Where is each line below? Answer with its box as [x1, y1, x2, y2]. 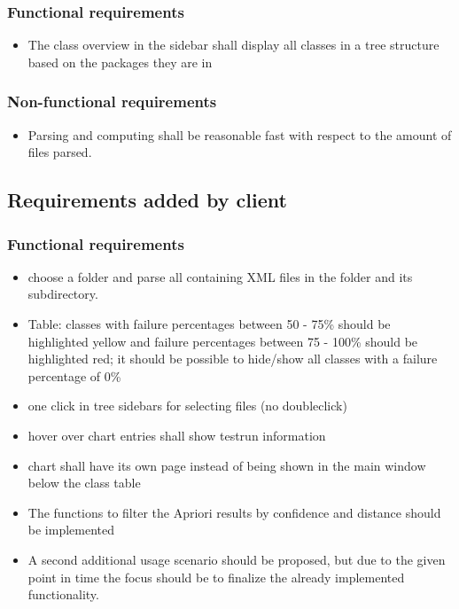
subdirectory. [27, 285, 98, 303]
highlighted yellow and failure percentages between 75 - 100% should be [27, 332, 418, 350]
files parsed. [27, 143, 92, 161]
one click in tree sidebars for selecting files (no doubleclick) [27, 396, 347, 415]
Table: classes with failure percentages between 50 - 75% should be [27, 315, 391, 332]
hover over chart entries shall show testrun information [27, 426, 326, 444]
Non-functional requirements [7, 90, 217, 113]
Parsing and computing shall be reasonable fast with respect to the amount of [27, 125, 452, 144]
